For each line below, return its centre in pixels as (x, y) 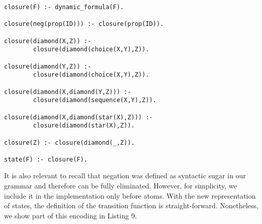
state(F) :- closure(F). (46, 159)
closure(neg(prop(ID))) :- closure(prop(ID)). (84, 24)
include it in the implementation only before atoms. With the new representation (130, 195)
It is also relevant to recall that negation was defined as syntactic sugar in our (125, 175)
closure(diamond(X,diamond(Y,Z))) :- (68, 92)
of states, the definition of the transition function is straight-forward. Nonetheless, (132, 205)
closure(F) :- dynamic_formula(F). (64, 7)
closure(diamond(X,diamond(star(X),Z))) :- (79, 117)
